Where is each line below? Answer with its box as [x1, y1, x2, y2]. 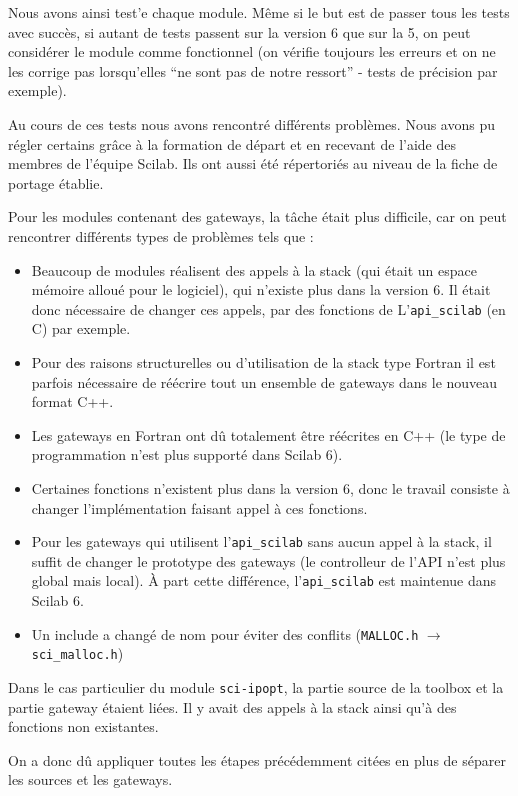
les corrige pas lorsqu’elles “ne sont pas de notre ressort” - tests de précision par [8, 60, 498, 81]
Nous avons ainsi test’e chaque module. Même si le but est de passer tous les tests [8, 2, 510, 22]
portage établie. [8, 172, 104, 193]
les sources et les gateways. [8, 769, 173, 790]
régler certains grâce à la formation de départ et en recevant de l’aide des [8, 133, 456, 154]
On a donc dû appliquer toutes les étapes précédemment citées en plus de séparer [8, 749, 506, 770]
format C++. [31, 391, 114, 412]
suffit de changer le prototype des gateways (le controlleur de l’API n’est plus [31, 550, 506, 571]
